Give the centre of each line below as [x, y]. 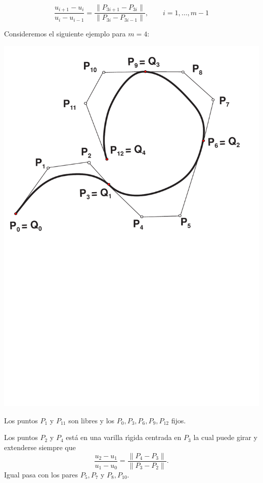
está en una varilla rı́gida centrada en [124, 437]
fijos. [179, 420]
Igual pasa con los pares [41, 474]
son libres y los [92, 420]
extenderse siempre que [40, 447]
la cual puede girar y [225, 437]
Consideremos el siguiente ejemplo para [65, 34]
